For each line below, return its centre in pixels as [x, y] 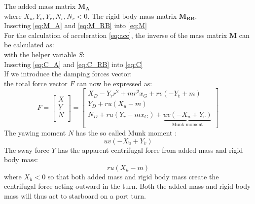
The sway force [27, 150]
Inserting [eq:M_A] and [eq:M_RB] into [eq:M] [75, 25]
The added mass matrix [40, 6]
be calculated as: [29, 45]
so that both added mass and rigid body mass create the [133, 176]
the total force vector [36, 83]
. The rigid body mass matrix [132, 16]
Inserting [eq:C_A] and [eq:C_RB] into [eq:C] [73, 64]
